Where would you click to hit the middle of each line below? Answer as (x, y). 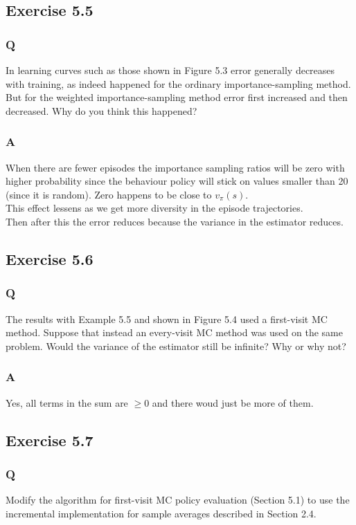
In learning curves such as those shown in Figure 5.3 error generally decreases (170, 70)
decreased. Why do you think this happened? (101, 110)
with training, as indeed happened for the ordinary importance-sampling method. (178, 83)
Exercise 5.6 (50, 258)
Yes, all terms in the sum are (67, 402)
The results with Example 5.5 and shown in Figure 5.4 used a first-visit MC (167, 319)
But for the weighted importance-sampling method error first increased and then (177, 97)
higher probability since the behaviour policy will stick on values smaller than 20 (177, 181)
